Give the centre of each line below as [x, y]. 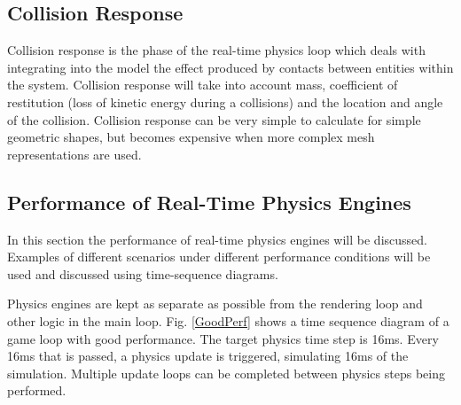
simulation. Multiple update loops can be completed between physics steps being [226, 373]
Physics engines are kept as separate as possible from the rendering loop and [215, 304]
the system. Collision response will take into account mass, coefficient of [203, 85]
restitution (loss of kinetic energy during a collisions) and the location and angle [225, 101]
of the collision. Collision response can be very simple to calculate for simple [214, 119]
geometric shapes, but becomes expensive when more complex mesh [191, 137]
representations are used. [74, 154]
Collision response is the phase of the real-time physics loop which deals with [216, 50]
